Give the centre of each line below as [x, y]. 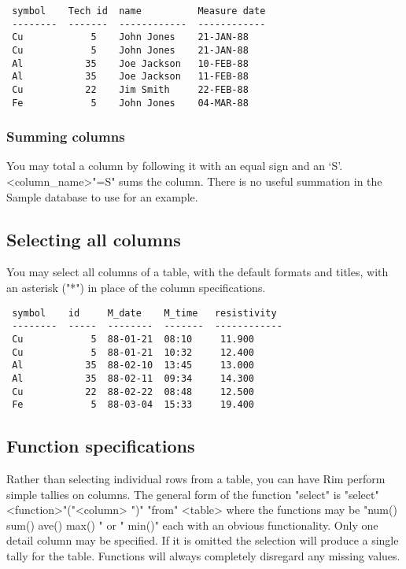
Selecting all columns [94, 239]
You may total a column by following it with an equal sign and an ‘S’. [175, 166]
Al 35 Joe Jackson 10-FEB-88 [130, 63]
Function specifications [101, 446]
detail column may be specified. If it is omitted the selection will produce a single [203, 540]
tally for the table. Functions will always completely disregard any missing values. [203, 556]
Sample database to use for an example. [102, 196]
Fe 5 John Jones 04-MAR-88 [130, 103]
